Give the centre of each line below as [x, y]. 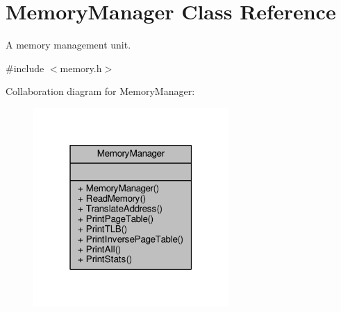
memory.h [81, 68]
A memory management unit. [68, 45]
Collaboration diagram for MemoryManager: [100, 91]
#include [25, 68]
